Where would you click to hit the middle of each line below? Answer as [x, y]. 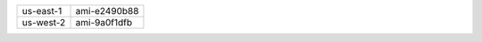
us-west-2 [44, 22]
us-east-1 [42, 11]
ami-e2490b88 [107, 11]
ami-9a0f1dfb [104, 22]
